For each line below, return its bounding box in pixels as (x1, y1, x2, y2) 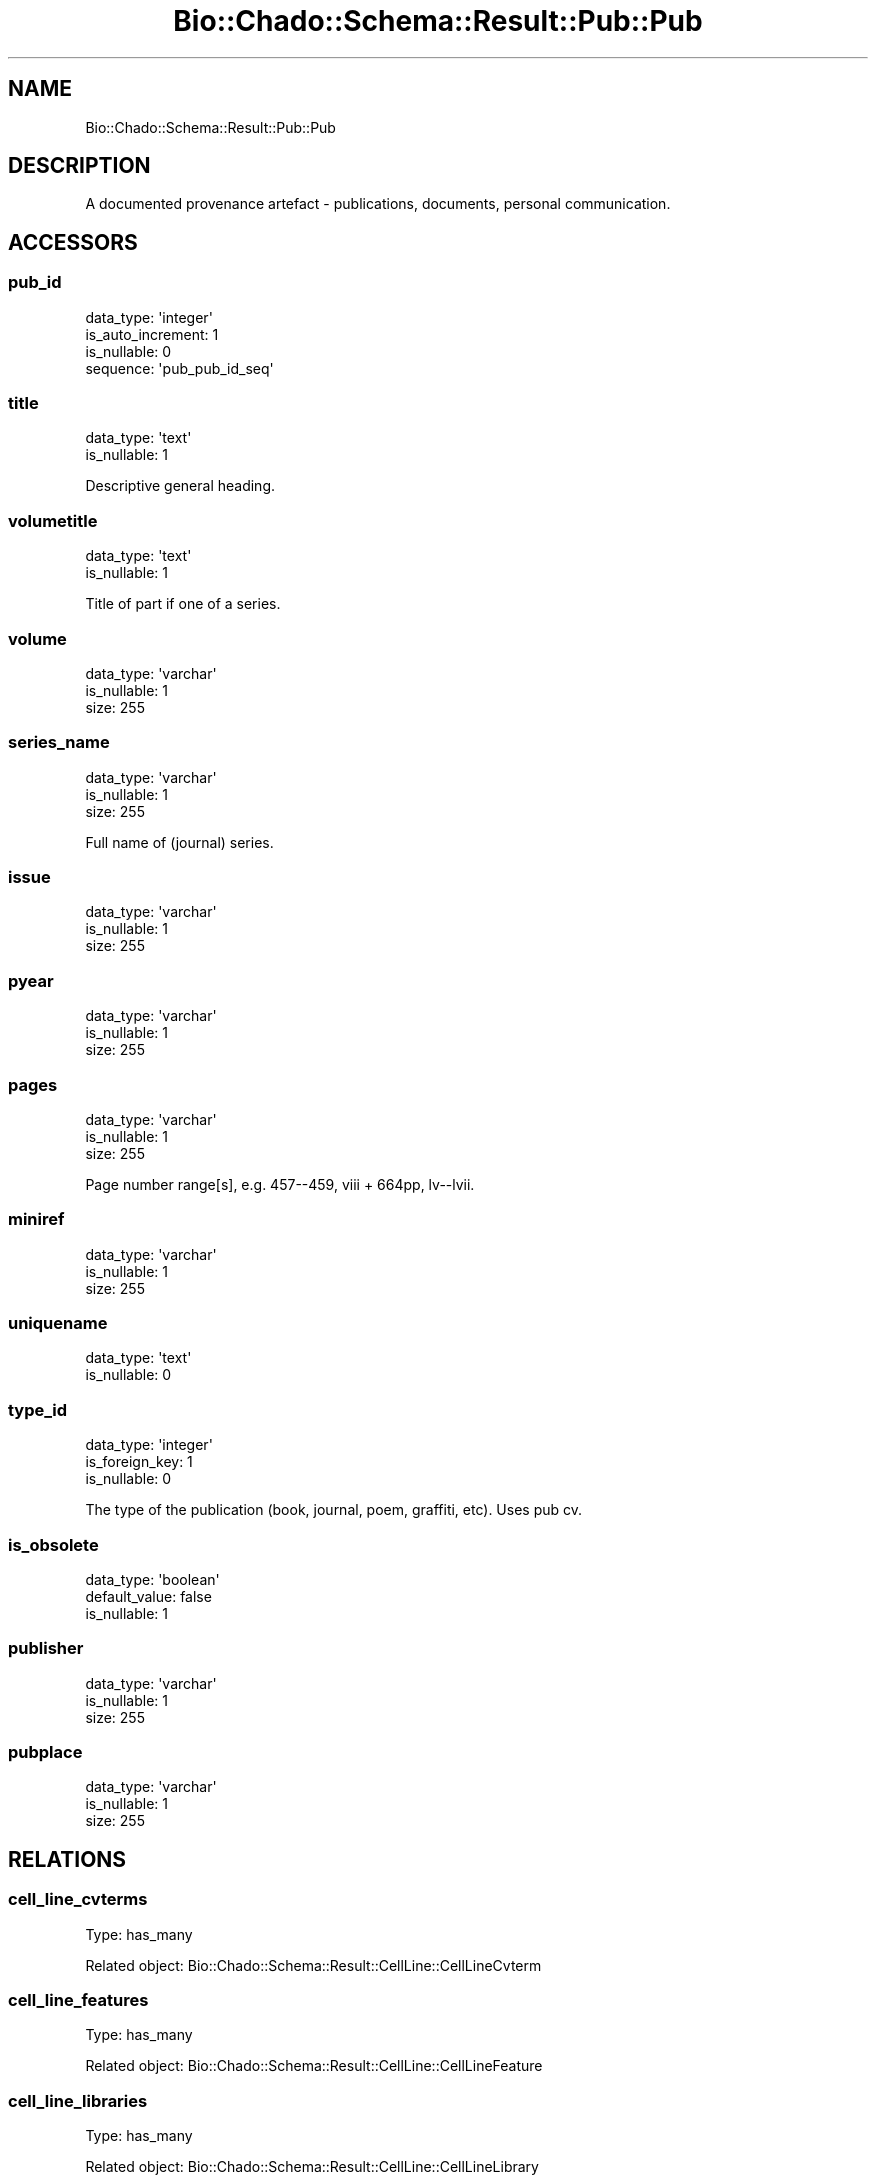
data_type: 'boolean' (85, 1570, 220, 1588)
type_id (8, 1399, 68, 1420)
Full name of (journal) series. (85, 833, 274, 851)
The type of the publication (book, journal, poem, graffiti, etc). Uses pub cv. (85, 1501, 583, 1519)
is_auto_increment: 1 (85, 325, 219, 343)
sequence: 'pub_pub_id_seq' (85, 359, 274, 377)
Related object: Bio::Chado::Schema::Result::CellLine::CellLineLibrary (85, 2158, 539, 2176)
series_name (8, 732, 110, 753)
